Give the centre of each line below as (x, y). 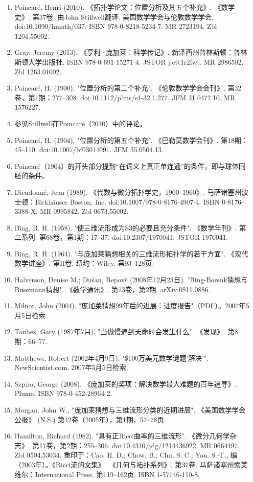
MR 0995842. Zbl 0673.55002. (84, 211)
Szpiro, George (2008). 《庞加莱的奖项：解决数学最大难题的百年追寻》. (126, 383)
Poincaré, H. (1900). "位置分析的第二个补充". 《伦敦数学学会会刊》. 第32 (128, 88)
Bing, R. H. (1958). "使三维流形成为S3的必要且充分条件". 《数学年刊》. (126, 227)
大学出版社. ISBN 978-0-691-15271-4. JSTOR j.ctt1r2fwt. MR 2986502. (136, 61)
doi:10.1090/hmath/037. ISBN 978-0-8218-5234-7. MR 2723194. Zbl (116, 26)
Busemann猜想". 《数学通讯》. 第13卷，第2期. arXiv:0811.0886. (112, 289)
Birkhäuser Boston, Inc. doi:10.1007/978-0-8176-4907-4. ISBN (127, 201)
